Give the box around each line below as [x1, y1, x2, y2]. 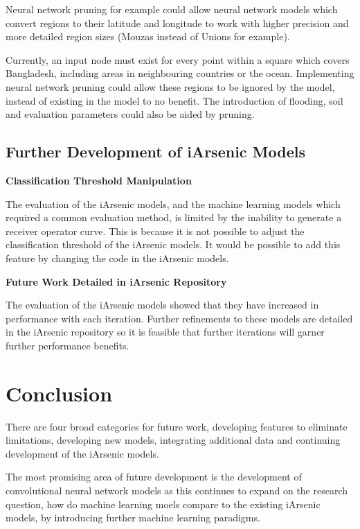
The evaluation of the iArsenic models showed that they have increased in [6, 297, 319, 312]
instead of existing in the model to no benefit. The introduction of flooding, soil [6, 93, 343, 107]
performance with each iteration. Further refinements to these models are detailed [6, 311, 353, 325]
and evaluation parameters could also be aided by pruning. [6, 107, 255, 121]
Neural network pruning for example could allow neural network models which [6, 2, 338, 16]
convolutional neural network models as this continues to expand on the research [6, 483, 348, 497]
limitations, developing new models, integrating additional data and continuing [6, 433, 341, 447]
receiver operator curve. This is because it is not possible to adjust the [6, 223, 305, 238]
